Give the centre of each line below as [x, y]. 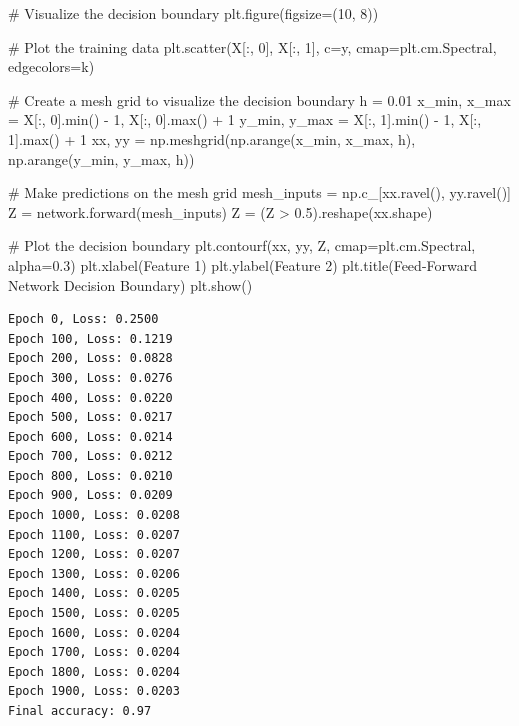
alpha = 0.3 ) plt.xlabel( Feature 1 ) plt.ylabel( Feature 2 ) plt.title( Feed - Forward [243, 264]
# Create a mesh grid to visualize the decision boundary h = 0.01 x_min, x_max [259, 99]
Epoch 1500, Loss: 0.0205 [94, 613]
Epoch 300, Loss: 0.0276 [90, 377]
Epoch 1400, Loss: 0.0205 [94, 593]
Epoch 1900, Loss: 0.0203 [94, 691]
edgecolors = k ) [51, 66]
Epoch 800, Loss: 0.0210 [90, 475]
